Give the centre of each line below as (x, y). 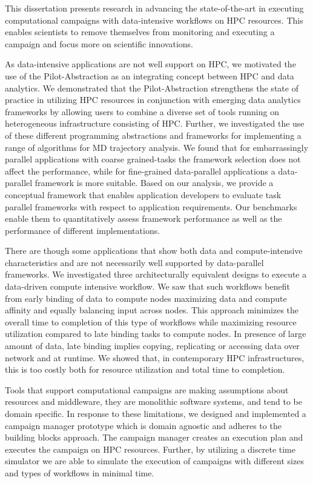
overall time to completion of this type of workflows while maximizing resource (151, 321)
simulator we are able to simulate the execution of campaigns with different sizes (154, 461)
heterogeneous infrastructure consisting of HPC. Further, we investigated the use (155, 123)
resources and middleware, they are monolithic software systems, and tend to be (154, 401)
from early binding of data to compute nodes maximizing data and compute (146, 298)
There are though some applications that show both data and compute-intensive (154, 251)
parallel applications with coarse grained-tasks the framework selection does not (153, 159)
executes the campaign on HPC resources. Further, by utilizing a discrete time (150, 449)
